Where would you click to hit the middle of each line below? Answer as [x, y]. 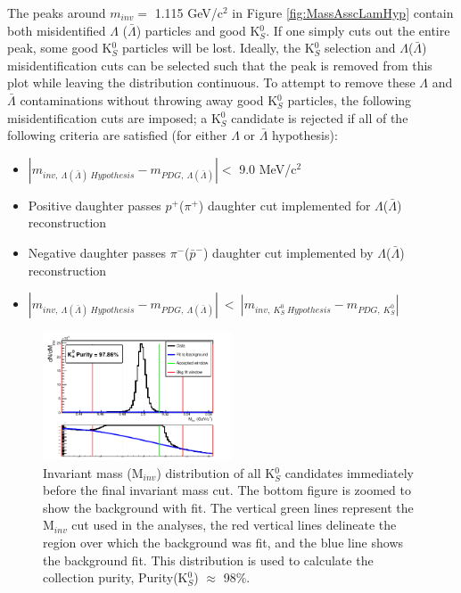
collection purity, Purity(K [115, 577]
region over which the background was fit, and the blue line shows [223, 542]
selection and [360, 48]
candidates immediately [349, 472]
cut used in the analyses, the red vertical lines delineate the [234, 525]
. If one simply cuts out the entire [358, 30]
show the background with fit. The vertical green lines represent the [228, 507]
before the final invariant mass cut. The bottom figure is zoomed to [227, 490]
